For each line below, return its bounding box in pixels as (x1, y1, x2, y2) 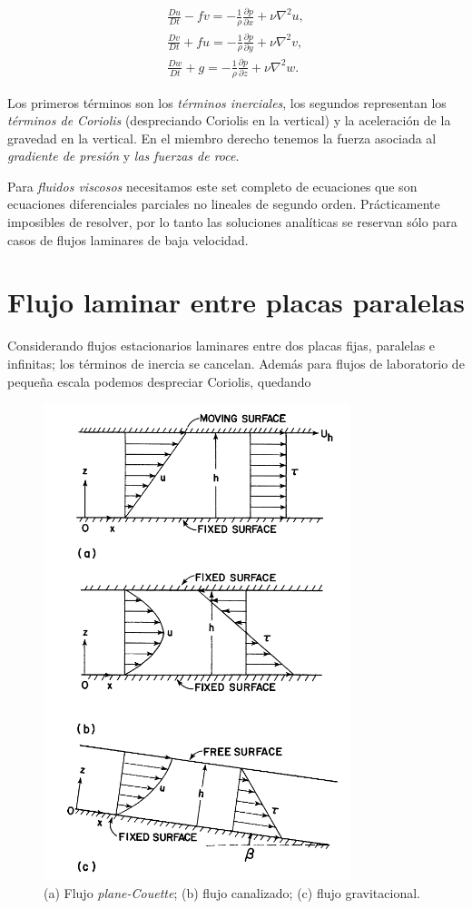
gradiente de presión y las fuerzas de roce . (7, 146, 240, 165)
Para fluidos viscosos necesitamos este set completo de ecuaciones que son (7, 176, 418, 195)
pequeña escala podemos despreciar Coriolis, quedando (7, 371, 311, 390)
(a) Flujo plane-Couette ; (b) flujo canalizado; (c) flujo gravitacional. (44, 883, 420, 902)
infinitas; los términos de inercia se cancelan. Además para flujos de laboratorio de (7, 353, 465, 372)
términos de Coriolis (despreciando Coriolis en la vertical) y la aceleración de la (7, 111, 451, 130)
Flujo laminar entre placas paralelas (7, 283, 465, 321)
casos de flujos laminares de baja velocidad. (7, 230, 249, 249)
